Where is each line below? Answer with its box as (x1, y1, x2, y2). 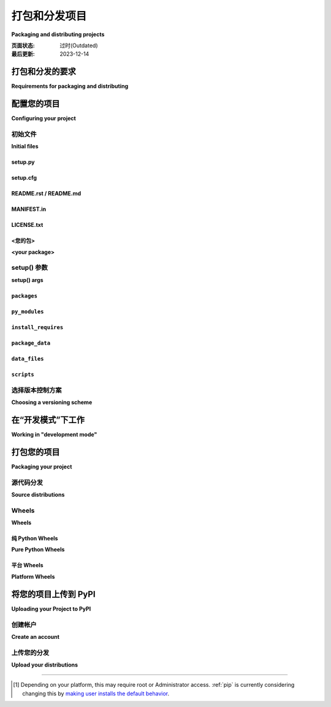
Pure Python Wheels (11, 546, 65, 553)
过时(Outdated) (59, 42, 98, 49)
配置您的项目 (11, 99, 60, 109)
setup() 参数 (11, 264, 48, 272)
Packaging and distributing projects (11, 31, 105, 38)
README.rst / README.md (11, 190, 82, 197)
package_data (11, 339, 51, 346)
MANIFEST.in (11, 205, 46, 213)
